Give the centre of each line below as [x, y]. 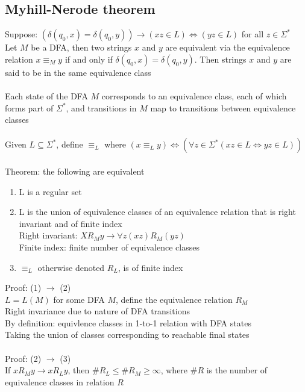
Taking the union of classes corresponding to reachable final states [127, 334]
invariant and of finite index [71, 223]
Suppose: [21, 34]
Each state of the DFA [46, 95]
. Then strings [220, 59]
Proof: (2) [23, 358]
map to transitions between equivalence [223, 107]
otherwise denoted [71, 267]
